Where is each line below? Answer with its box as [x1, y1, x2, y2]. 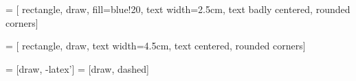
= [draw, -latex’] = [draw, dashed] [5, 61, 150, 76]
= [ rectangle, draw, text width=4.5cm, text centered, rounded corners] [5, 38, 306, 53]
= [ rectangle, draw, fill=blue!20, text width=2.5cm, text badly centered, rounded [5, 2, 351, 16]
